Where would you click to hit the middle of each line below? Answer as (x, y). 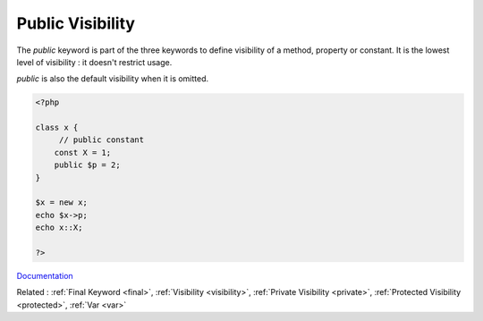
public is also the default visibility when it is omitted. (113, 79)
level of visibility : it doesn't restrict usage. (94, 62)
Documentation (45, 275)
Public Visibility (76, 23)
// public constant (102, 140)
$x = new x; (62, 203)
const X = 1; (83, 152)
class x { (57, 128)
